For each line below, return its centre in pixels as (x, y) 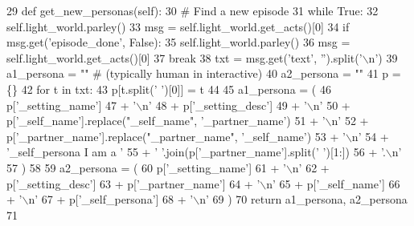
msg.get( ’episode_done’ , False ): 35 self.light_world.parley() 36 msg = (178, 42)
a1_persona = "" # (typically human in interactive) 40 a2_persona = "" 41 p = (204, 73)
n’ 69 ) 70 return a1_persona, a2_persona (303, 199)
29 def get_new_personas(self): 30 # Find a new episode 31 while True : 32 (193, 10)
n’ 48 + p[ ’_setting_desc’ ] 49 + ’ (225, 105)
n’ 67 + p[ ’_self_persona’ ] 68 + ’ (111, 199)
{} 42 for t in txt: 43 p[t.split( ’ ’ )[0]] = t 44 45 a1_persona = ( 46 (169, 89)
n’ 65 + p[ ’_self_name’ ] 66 (333, 183)
